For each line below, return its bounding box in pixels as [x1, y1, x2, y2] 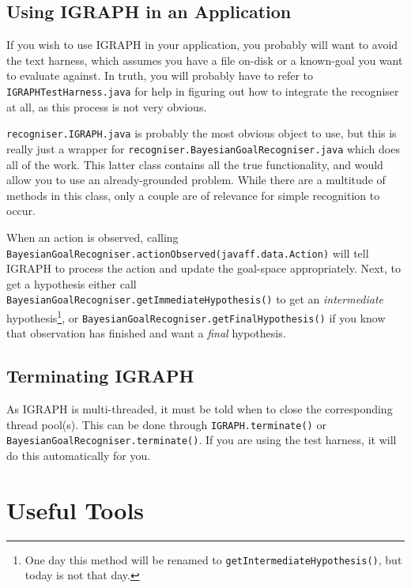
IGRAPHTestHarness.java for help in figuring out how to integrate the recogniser [6, 82, 399, 99]
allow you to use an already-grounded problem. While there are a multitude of [6, 171, 386, 188]
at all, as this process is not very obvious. [6, 98, 207, 115]
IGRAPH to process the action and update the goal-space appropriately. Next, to [6, 260, 402, 277]
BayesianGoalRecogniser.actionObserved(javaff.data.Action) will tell [6, 244, 369, 261]
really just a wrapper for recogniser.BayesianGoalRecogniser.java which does [6, 140, 400, 156]
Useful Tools [6, 493, 145, 526]
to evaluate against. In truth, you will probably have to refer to [6, 67, 313, 84]
